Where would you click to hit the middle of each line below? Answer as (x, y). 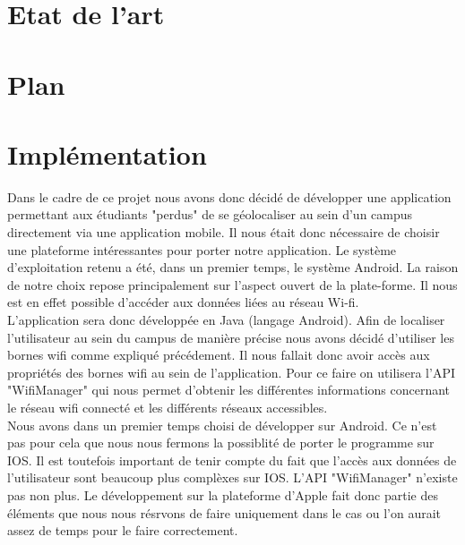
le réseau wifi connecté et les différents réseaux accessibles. (168, 407)
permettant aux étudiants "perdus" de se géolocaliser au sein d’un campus (210, 214)
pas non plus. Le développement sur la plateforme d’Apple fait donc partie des (223, 494)
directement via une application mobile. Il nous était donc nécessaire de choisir (224, 232)
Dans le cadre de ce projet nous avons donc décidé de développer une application (229, 196)
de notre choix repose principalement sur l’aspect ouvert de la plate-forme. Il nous (232, 284)
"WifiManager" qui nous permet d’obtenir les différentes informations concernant (229, 390)
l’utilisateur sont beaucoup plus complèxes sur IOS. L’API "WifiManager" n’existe (232, 477)
